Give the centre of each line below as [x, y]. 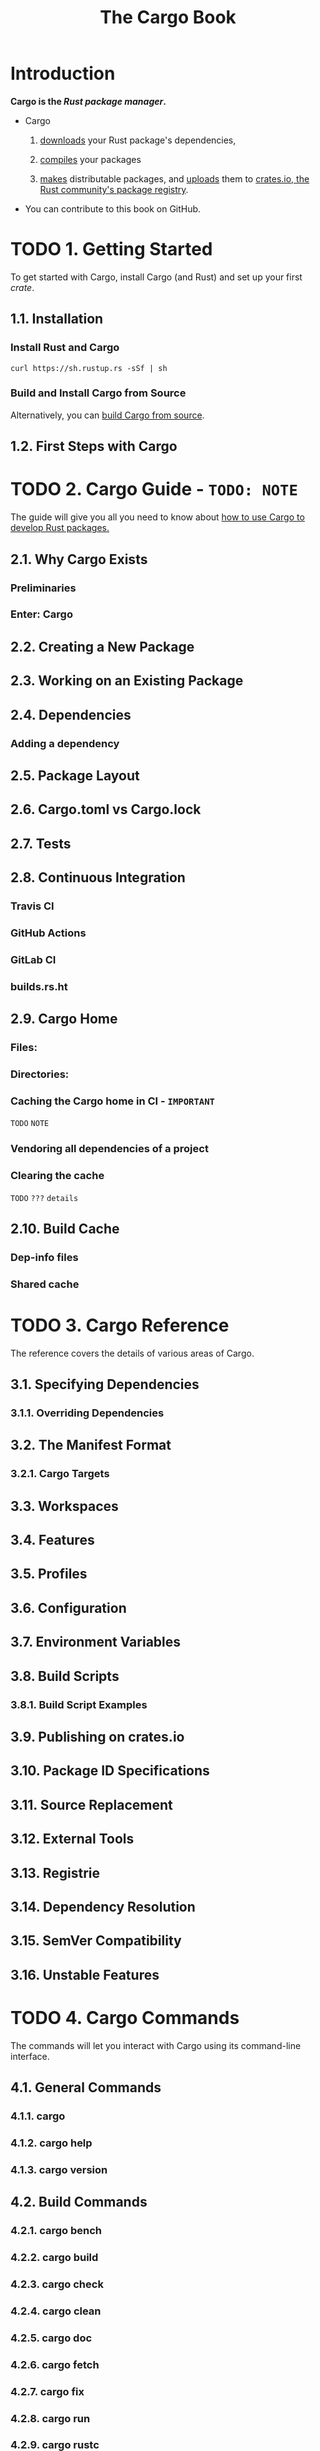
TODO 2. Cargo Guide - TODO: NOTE [154, 489]
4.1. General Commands [86, 2087]
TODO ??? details [44, 1198]
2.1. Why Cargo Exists [79, 559]
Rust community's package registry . [114, 189]
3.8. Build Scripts [65, 1676]
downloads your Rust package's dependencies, [138, 140]
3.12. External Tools [72, 1839]
